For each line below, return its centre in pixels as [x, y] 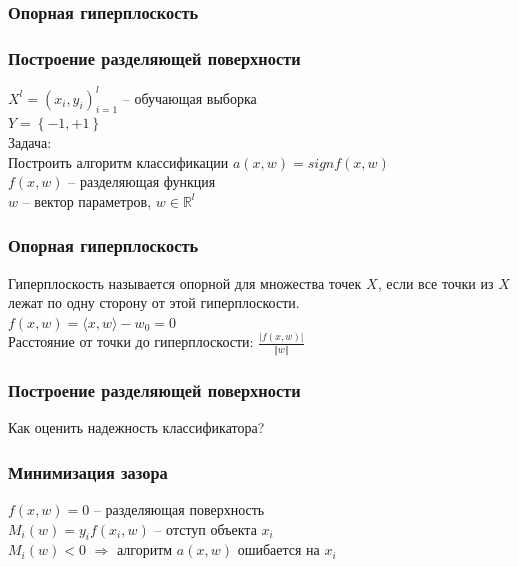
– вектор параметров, [87, 200]
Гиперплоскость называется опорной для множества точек [185, 282]
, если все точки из [435, 282]
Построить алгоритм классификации [118, 161]
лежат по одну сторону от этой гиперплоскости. [154, 302]
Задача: [30, 141]
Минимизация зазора [88, 471]
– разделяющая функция [142, 181]
